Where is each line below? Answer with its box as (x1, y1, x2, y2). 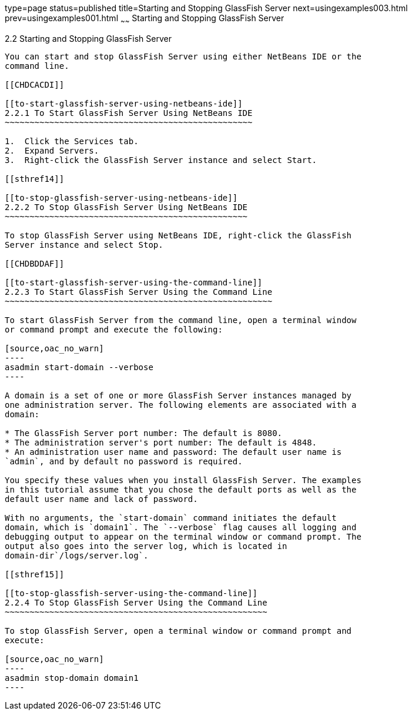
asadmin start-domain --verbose (5, 362, 153, 372)
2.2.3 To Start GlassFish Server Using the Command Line (5, 287, 273, 297)
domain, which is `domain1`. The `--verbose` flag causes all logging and (5, 522, 357, 532)
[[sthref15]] (5, 569, 65, 579)
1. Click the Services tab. (5, 136, 139, 146)
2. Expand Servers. (5, 145, 99, 155)
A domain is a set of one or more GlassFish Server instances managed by (5, 390, 352, 400)
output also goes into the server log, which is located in (5, 541, 287, 551)
